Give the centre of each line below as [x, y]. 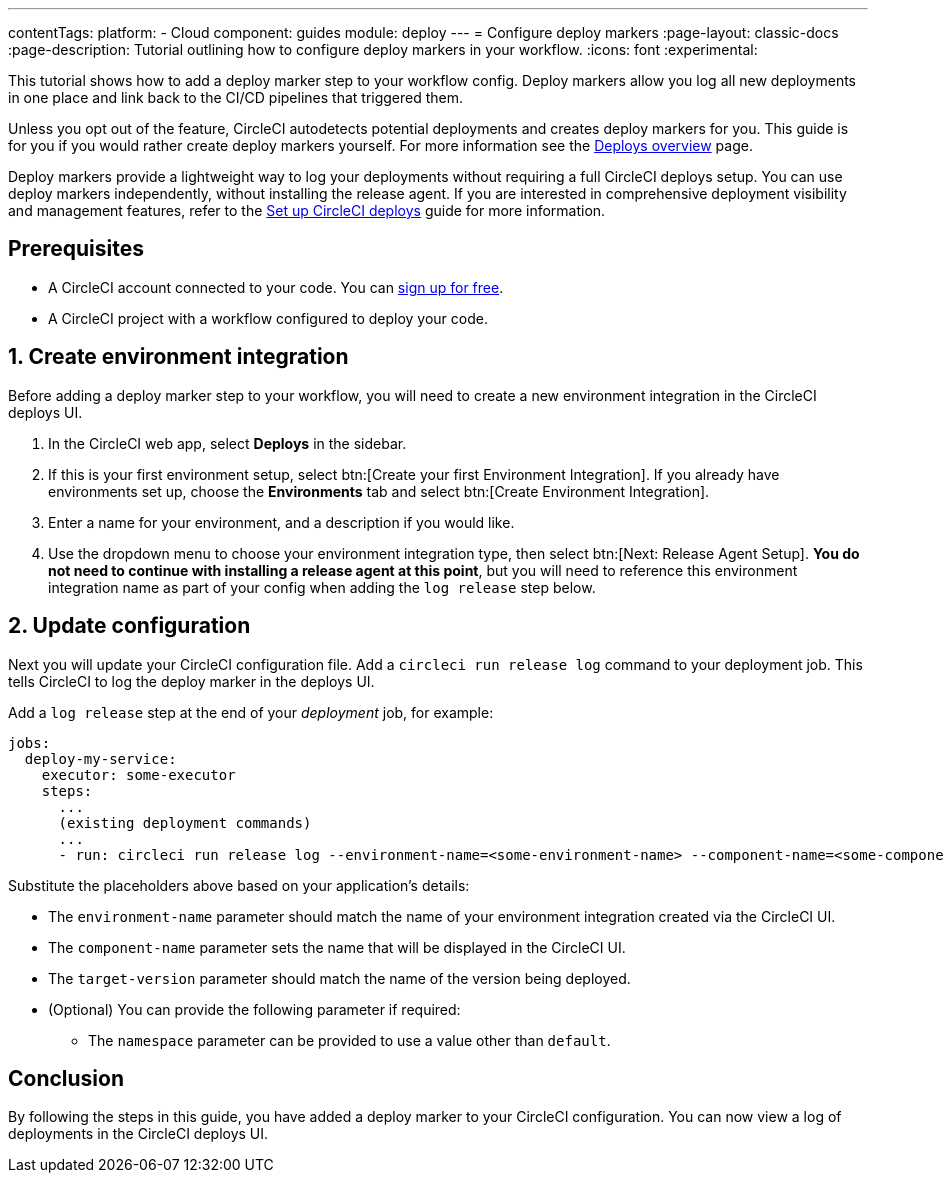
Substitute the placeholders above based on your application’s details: [239, 885]
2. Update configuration [129, 626]
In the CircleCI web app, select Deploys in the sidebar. [227, 443]
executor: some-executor [138, 774]
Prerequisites [76, 249]
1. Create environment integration [178, 357]
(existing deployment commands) [185, 822]
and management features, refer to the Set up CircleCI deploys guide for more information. [307, 210]
